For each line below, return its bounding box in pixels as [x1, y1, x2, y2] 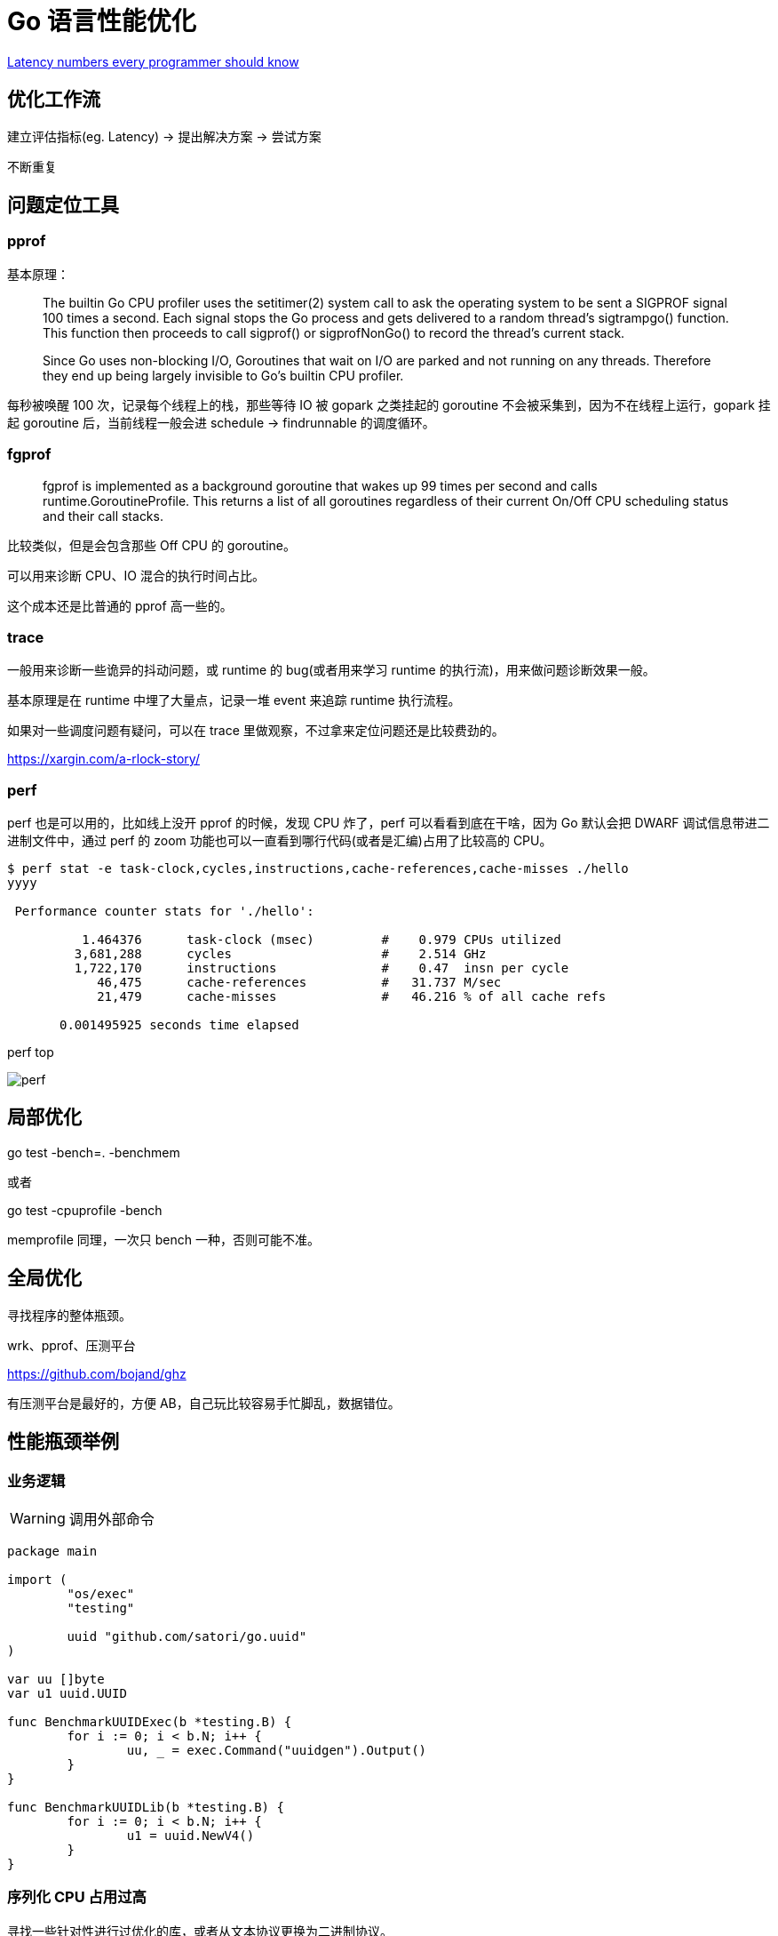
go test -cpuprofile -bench [7, 1202, 163, 1218]
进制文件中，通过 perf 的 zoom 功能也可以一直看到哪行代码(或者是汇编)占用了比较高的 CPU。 [7, 833, 552, 849]
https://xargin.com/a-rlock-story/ [7, 751, 200, 767]
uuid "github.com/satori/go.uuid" [67, 1628, 307, 1644]
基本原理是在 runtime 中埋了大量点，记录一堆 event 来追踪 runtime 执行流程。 [7, 692, 461, 708]
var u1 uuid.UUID [7, 1685, 127, 1700]
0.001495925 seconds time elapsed [60, 1018, 299, 1033]
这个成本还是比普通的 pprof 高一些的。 [7, 597, 233, 613]
